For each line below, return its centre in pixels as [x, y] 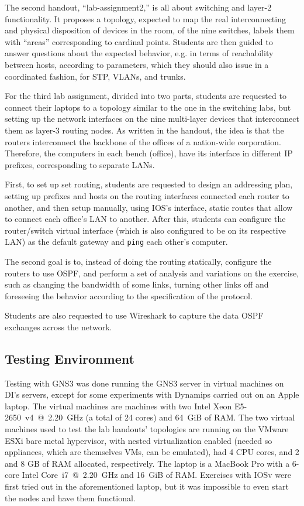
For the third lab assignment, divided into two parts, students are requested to [146, 96]
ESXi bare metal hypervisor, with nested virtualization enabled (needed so [139, 440]
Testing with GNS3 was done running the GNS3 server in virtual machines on [144, 383]
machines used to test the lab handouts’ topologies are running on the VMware [147, 429]
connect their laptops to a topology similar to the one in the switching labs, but [148, 107]
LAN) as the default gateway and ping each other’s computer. [116, 242]
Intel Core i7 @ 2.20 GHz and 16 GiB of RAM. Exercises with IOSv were [156, 475]
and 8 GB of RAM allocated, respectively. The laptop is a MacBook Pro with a [147, 463]
